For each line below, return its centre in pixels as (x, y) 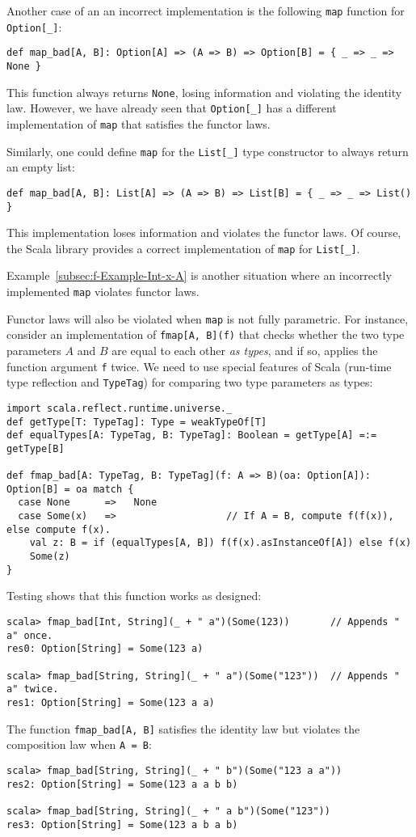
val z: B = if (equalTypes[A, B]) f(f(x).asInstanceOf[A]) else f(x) (221, 543)
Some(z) (50, 557)
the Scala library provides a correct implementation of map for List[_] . (183, 248)
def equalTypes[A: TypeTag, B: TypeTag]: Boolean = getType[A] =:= (192, 435)
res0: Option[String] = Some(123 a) (105, 649)
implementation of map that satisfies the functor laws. (139, 123)
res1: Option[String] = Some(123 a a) (111, 702)
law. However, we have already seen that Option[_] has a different (172, 108)
